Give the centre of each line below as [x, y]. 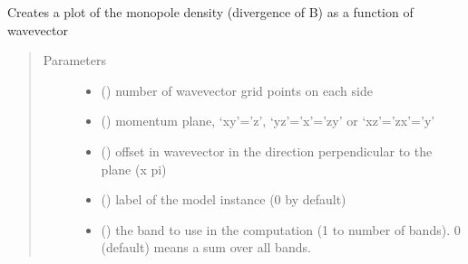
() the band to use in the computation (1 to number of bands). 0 [281, 229]
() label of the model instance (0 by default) [224, 199]
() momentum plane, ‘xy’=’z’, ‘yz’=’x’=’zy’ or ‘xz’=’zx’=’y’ [268, 121]
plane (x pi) [134, 169]
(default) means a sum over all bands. [206, 247]
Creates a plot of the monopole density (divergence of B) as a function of [210, 12]
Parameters [74, 60]
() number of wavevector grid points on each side [237, 90]
